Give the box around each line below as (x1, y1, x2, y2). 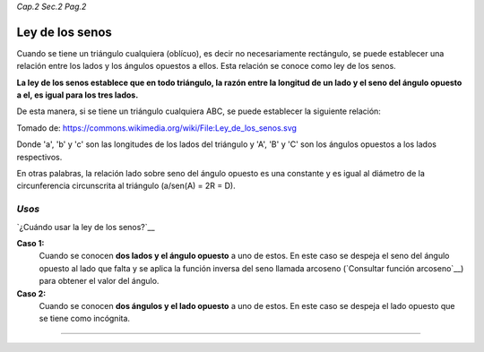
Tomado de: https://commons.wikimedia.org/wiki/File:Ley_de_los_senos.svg (16, 122, 298, 133)
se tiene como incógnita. (39, 313, 130, 324)
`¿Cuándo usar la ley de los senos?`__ (16, 221, 156, 232)
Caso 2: (16, 288, 47, 299)
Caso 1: (16, 237, 45, 248)
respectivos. (16, 151, 63, 162)
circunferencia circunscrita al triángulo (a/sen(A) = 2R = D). (16, 180, 237, 192)
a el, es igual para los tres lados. (16, 90, 139, 100)
